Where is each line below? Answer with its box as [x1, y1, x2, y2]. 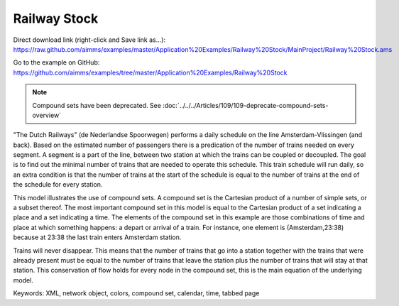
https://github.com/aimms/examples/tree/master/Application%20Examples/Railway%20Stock [13, 68, 288, 77]
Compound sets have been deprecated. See [32, 101, 161, 109]
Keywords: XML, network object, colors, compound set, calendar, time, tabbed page [13, 289, 260, 297]
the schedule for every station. [13, 180, 103, 189]
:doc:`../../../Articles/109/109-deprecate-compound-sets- [162, 101, 329, 109]
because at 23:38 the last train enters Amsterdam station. [13, 233, 182, 241]
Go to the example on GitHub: [13, 58, 100, 67]
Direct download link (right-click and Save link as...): [13, 35, 166, 44]
